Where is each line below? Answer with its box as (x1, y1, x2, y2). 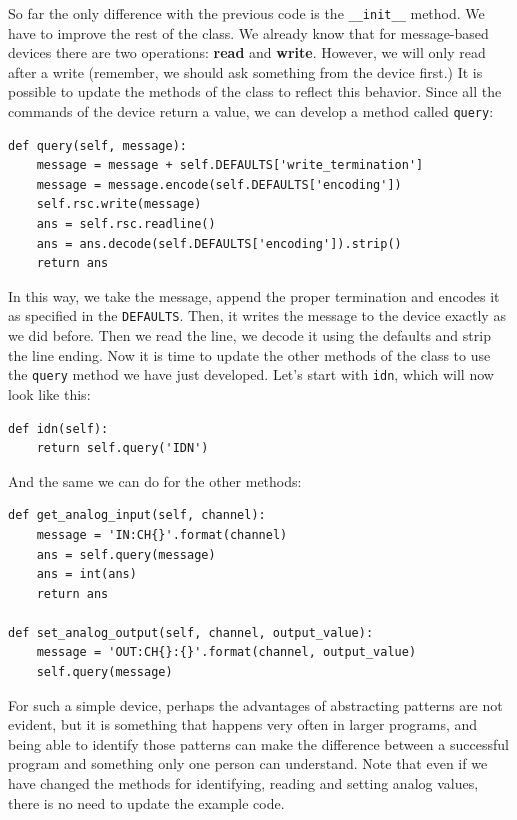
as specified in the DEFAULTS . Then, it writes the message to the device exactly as (8, 305, 506, 326)
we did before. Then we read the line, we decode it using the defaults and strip (8, 325, 491, 346)
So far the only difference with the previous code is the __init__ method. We (8, 3, 485, 23)
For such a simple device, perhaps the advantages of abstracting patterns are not (8, 694, 503, 715)
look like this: (8, 383, 91, 404)
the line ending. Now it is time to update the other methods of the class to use (8, 344, 491, 365)
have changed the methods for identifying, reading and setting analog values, (8, 773, 479, 794)
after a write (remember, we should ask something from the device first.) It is (8, 61, 483, 82)
